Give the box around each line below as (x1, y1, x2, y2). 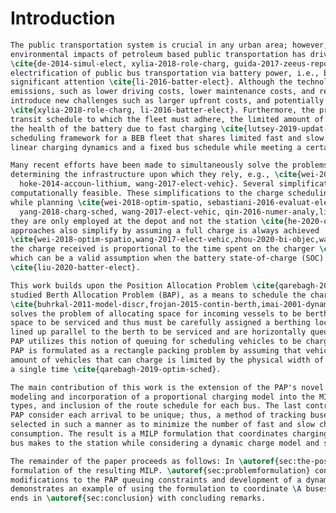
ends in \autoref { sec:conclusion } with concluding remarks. (10, 493, 267, 504)
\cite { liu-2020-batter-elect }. (10, 263, 141, 273)
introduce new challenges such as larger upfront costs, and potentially (10, 96, 325, 106)
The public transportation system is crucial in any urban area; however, (10, 40, 329, 50)
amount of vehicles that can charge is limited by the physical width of (10, 355, 325, 365)
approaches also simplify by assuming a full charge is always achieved (10, 225, 320, 236)
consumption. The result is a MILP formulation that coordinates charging (10, 429, 329, 439)
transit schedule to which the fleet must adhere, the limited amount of (10, 114, 325, 124)
